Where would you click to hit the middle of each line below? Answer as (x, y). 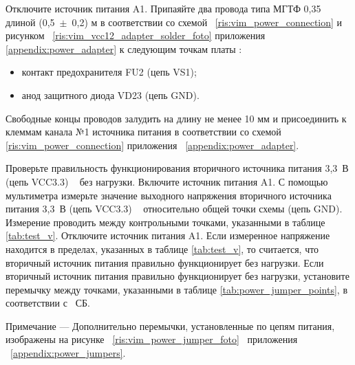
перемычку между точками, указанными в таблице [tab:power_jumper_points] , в (177, 289)
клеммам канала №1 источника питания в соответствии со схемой (143, 132)
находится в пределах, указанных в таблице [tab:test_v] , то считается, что (162, 248)
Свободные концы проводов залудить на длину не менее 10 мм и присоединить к (176, 118)
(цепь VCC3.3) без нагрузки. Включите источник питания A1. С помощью (167, 181)
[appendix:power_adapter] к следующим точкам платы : (124, 48)
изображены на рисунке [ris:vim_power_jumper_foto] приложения (152, 339)
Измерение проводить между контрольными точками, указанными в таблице (165, 222)
